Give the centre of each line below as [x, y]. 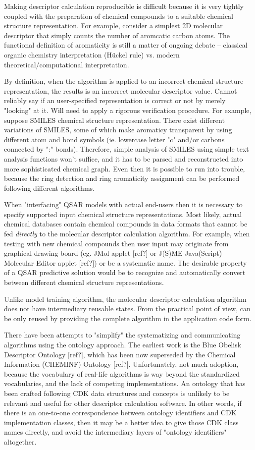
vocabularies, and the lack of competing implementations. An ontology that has [125, 383]
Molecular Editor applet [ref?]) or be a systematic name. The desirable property [126, 262]
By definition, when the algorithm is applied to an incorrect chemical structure [124, 81]
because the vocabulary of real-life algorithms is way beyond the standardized [122, 373]
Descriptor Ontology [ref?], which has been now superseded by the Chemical [120, 354]
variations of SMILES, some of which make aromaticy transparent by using [118, 130]
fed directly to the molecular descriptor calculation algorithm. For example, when [127, 234]
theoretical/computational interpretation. [67, 64]
